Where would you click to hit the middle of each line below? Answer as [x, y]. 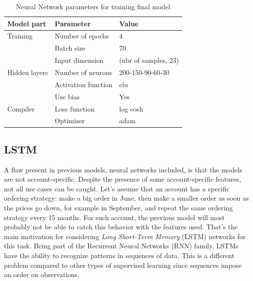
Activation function [84, 84]
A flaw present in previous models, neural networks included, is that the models [123, 169]
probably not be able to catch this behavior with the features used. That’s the [121, 227]
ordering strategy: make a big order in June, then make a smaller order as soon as [126, 198]
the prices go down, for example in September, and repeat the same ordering [118, 208]
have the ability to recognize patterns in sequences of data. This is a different [119, 255]
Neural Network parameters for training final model [93, 6]
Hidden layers [28, 72]
